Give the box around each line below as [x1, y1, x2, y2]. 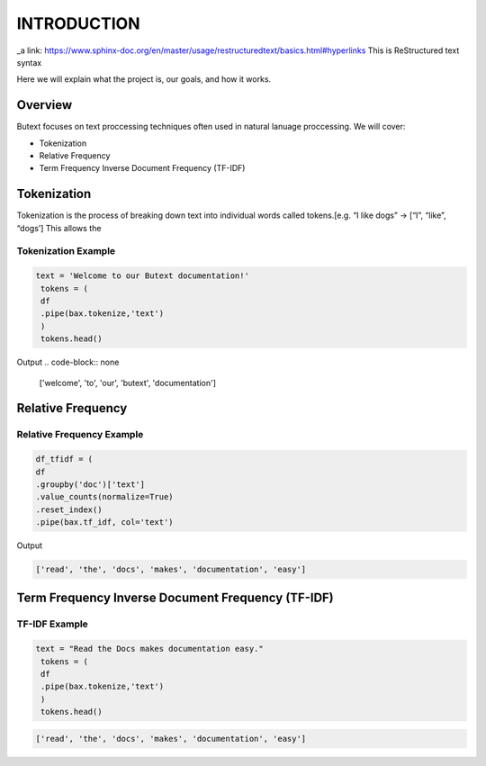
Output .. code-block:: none [16, 356, 120, 368]
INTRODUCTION [16, 14, 140, 33]
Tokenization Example [16, 245, 116, 257]
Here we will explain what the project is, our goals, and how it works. [16, 74, 272, 85]
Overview [16, 97, 73, 113]
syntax [16, 57, 42, 68]
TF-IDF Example [16, 617, 89, 630]
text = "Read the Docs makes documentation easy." [35, 644, 265, 654]
